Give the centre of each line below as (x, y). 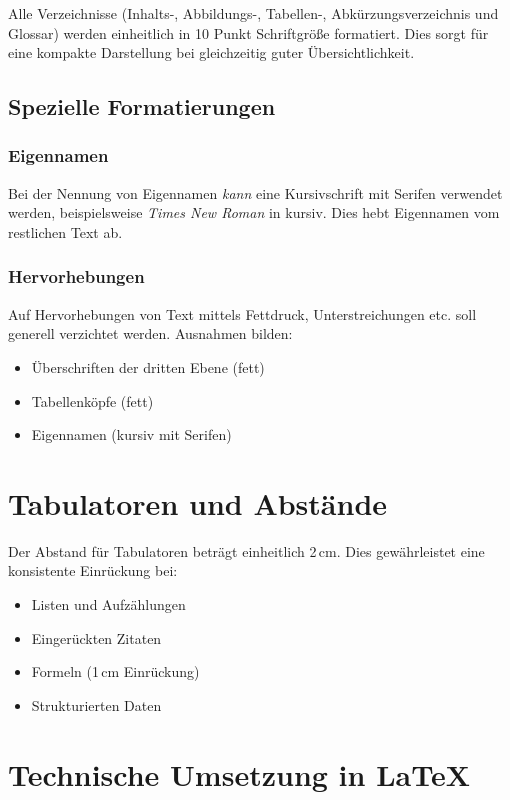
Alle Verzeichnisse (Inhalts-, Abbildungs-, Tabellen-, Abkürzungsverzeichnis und (253, 13)
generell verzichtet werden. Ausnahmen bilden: (150, 333)
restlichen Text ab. (65, 231)
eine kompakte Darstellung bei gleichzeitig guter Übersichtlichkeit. (211, 52)
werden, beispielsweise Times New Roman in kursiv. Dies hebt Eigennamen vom (254, 212)
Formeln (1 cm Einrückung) (115, 671)
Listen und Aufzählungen (108, 604)
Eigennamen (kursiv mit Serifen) (131, 434)
